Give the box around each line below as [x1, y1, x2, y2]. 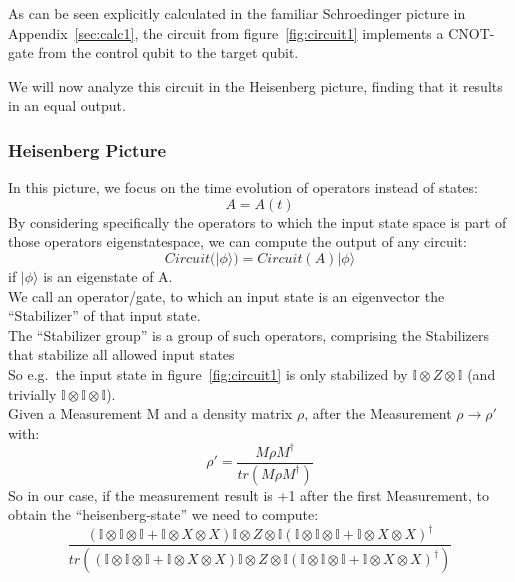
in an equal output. [8, 95, 126, 116]
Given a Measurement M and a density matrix [8, 403, 293, 424]
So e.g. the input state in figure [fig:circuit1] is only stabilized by [8, 363, 408, 384]
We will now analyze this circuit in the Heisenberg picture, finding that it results [8, 75, 503, 96]
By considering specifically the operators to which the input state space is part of [8, 211, 507, 232]
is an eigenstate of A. [43, 265, 173, 286]
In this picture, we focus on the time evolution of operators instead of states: [8, 177, 478, 198]
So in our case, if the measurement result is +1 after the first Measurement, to [8, 484, 489, 505]
